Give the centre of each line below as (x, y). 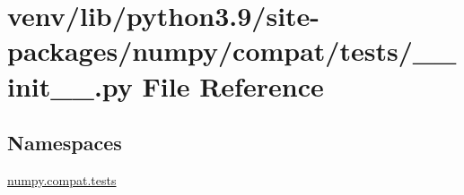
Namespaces (65, 143)
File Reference (233, 85)
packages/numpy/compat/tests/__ (232, 51)
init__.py (70, 85)
